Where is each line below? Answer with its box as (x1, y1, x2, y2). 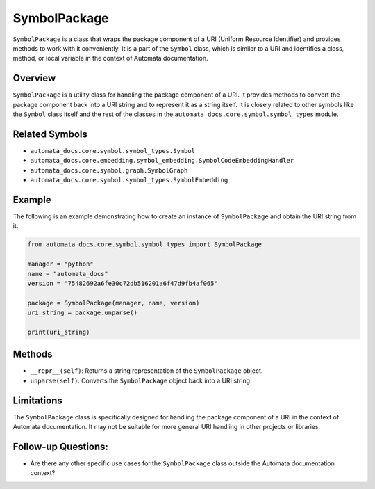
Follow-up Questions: (12, 440, 109, 452)
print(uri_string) (27, 328, 90, 336)
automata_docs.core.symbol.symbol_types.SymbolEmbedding (30, 176, 228, 184)
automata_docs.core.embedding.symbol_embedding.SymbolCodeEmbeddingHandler (30, 157, 294, 165)
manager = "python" (27, 260, 94, 268)
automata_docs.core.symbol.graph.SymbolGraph (30, 166, 188, 174)
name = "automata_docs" (27, 270, 109, 278)
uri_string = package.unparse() (27, 309, 138, 316)
